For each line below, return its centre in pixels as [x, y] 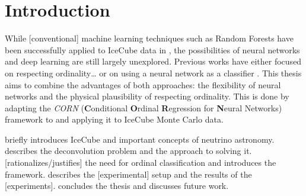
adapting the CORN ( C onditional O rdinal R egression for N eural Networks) [144, 107]
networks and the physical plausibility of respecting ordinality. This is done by [147, 96]
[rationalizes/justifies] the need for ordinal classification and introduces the [141, 163]
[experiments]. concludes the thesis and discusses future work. [117, 186]
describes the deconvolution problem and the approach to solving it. [128, 151]
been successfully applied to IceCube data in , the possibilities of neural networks [152, 49]
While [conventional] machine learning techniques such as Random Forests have [149, 38]
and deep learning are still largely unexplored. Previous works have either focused [153, 61]
